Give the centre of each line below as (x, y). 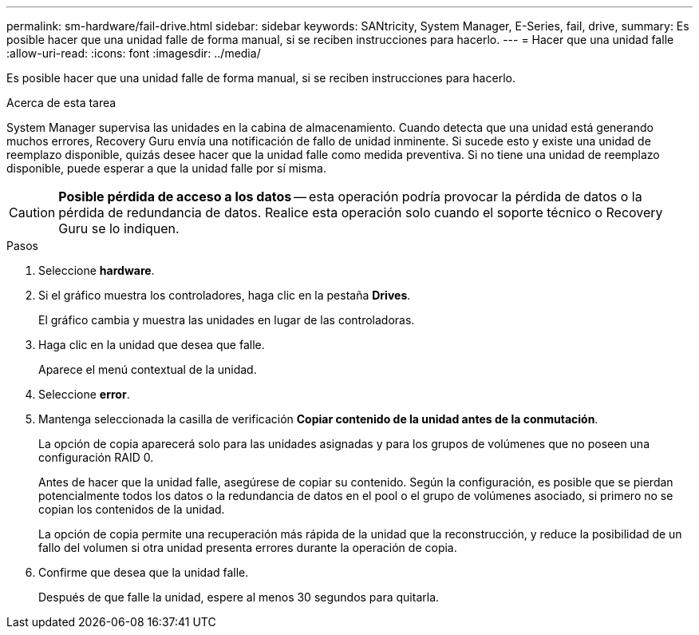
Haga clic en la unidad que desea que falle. (152, 345)
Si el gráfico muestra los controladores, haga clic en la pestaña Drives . (225, 295)
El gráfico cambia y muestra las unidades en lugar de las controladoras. (227, 320)
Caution (32, 212)
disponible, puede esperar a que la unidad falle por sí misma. (167, 168)
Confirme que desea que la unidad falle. (144, 572)
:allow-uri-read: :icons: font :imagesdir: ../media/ (134, 53)
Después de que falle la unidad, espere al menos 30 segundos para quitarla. (239, 597)
